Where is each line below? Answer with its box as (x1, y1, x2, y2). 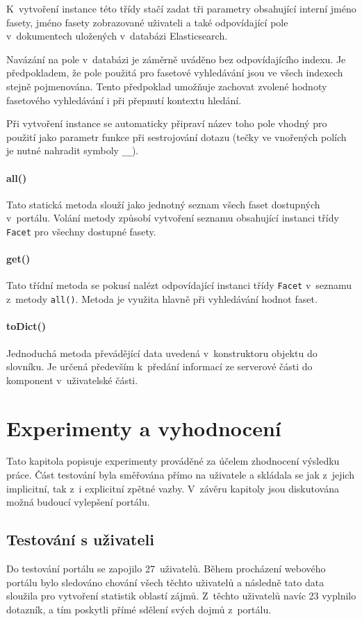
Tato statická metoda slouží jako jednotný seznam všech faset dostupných (6, 197, 320, 211)
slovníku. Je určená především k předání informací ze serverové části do (6, 359, 313, 374)
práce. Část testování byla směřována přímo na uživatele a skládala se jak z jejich (6, 467, 354, 482)
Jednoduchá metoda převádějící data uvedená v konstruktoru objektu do (6, 345, 318, 360)
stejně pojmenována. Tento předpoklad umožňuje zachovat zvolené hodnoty (6, 78, 327, 93)
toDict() (6, 319, 47, 333)
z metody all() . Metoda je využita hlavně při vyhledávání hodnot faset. (6, 292, 318, 306)
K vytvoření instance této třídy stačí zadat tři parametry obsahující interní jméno (6, 1, 356, 15)
